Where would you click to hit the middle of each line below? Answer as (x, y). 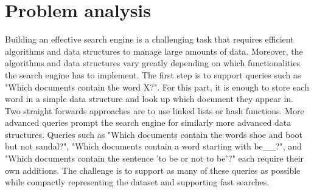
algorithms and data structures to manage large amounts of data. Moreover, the (154, 51)
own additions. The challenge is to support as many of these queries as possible (153, 170)
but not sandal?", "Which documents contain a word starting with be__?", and (153, 146)
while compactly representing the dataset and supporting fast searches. (137, 182)
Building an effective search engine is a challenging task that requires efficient (149, 39)
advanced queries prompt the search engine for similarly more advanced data (148, 122)
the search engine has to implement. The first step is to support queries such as (153, 74)
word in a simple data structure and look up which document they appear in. (149, 99)
